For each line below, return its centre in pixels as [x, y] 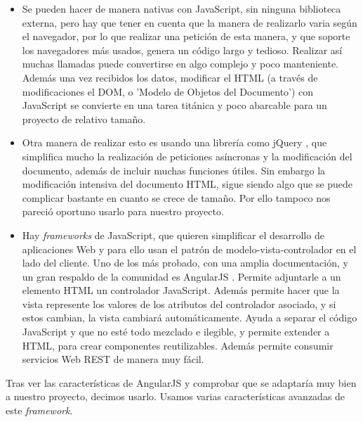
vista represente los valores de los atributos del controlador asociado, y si [179, 303]
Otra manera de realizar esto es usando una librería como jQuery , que [174, 142]
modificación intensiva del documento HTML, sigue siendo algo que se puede [187, 184]
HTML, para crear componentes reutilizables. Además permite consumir [178, 345]
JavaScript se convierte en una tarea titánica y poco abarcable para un [174, 105]
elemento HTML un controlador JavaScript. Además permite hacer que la [181, 290]
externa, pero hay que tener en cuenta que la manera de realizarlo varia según [190, 22]
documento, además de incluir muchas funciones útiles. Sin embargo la [174, 170]
